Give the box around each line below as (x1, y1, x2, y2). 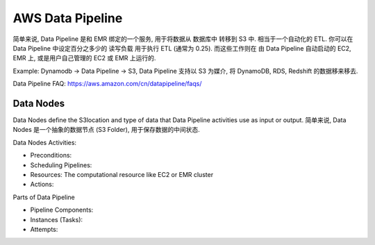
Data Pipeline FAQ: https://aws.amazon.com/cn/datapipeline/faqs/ (12, 80, 202, 88)
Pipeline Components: (30, 205, 94, 214)
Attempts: (30, 225, 58, 233)
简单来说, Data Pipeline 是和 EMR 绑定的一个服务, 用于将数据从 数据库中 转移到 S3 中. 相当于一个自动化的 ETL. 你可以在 (12, 35, 353, 43)
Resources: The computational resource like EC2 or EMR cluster (30, 170, 214, 178)
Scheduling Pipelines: (30, 160, 92, 169)
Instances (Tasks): (30, 215, 83, 223)
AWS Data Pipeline (12, 10, 123, 26)
